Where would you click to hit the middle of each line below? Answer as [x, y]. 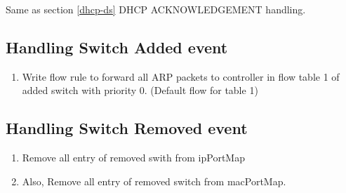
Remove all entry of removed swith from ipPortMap [133, 158]
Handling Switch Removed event [127, 128]
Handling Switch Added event [117, 47]
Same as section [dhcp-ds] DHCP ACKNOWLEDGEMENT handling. [156, 9]
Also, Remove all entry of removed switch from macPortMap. [154, 181]
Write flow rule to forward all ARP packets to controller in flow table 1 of [181, 76]
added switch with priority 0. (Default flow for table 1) [140, 90]
